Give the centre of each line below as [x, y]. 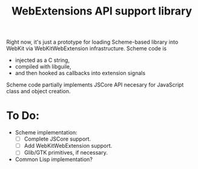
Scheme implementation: [46, 133]
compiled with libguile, [43, 67]
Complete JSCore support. [58, 139]
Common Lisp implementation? [54, 159]
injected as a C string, [42, 60]
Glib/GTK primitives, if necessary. [66, 153]
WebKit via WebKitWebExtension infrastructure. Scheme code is [87, 48]
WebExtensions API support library [102, 11]
